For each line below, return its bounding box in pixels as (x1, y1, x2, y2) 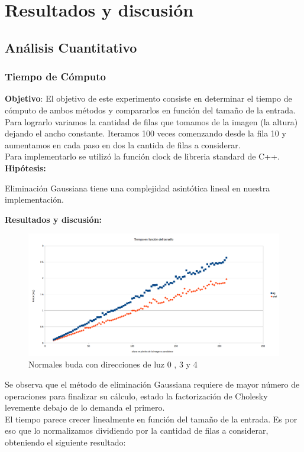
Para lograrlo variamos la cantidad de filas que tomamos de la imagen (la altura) (5, 115, 298, 128)
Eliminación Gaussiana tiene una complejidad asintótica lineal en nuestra (5, 181, 270, 194)
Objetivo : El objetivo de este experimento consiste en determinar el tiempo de (5, 92, 292, 105)
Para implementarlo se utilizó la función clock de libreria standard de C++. (5, 150, 280, 162)
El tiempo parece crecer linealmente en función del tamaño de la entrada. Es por (5, 412, 297, 425)
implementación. (5, 193, 64, 206)
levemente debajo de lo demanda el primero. (5, 401, 165, 414)
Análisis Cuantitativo (5, 38, 137, 56)
